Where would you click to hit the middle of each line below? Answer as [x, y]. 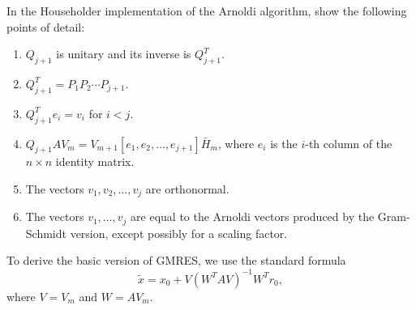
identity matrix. [95, 161]
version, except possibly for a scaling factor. [179, 233]
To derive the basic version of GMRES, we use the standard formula [176, 260]
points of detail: [46, 26]
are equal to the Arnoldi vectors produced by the [253, 217]
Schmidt [46, 233]
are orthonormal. [187, 188]
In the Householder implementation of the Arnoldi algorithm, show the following [207, 11]
